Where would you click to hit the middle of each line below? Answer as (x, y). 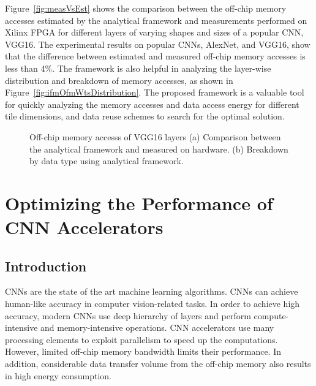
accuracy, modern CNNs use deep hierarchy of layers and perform (128, 315)
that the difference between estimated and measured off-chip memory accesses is (155, 56)
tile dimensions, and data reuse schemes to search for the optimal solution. (145, 116)
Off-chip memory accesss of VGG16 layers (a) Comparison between (155, 136)
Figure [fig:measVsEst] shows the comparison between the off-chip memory (146, 8)
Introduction (46, 266)
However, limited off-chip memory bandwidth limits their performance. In (143, 351)
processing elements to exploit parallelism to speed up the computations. (141, 339)
